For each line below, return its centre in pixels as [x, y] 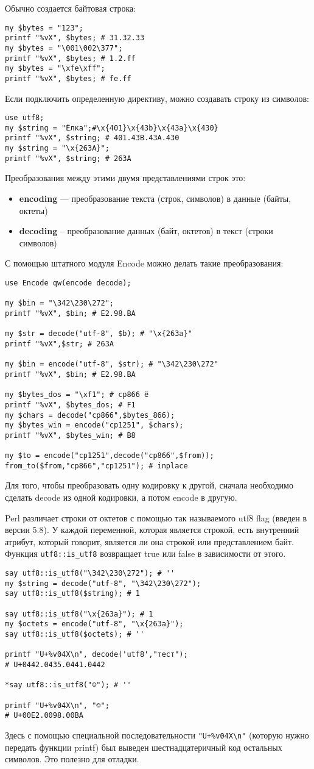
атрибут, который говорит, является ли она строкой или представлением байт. [149, 541]
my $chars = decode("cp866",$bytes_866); [90, 415]
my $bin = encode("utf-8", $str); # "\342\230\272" [112, 364]
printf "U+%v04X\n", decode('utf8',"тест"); [96, 655]
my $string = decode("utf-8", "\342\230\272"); [103, 583]
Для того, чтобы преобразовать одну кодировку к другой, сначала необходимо [149, 485]
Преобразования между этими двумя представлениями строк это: [125, 178]
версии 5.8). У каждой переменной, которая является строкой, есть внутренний [152, 530]
